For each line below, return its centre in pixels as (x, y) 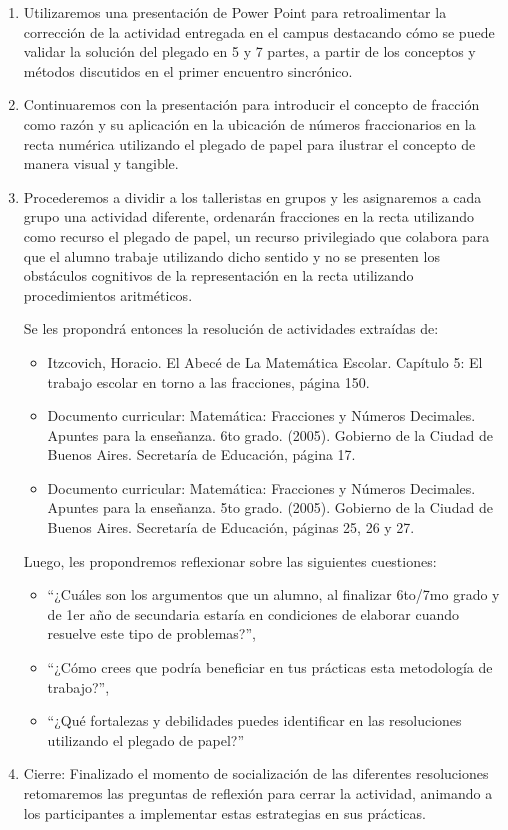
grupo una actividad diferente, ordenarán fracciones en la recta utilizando (249, 216)
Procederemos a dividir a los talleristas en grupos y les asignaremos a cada (252, 196)
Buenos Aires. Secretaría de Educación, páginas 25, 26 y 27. (231, 527)
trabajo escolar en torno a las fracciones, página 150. (208, 381)
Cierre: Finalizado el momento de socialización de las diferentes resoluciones (256, 773)
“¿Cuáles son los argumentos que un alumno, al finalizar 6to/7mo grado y (273, 594)
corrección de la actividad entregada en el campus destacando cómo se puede (259, 31)
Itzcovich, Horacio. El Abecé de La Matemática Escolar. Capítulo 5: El (265, 361)
